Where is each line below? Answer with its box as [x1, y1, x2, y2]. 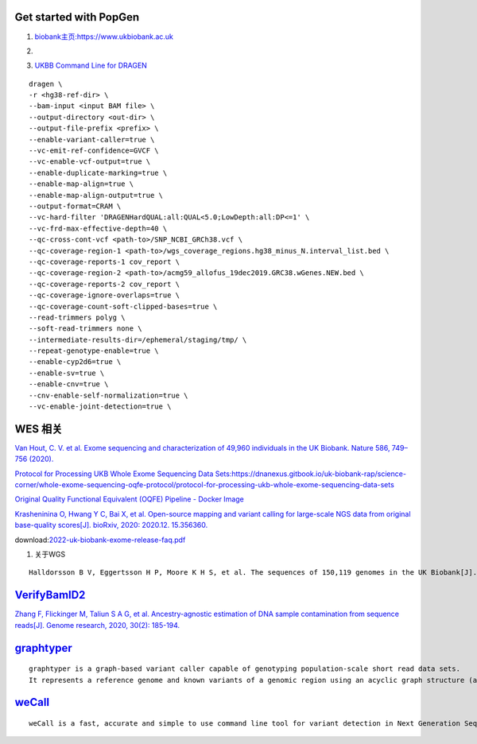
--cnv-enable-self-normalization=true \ [29, 390, 188, 400]
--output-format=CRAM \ [29, 201, 122, 211]
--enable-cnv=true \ [29, 380, 109, 389]
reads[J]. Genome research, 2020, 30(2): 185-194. [14, 620, 180, 630]
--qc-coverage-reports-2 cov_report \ [29, 279, 180, 289]
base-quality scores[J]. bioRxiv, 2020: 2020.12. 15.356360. [14, 521, 208, 530]
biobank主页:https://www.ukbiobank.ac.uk [34, 32, 174, 41]
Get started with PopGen [14, 10, 140, 24]
